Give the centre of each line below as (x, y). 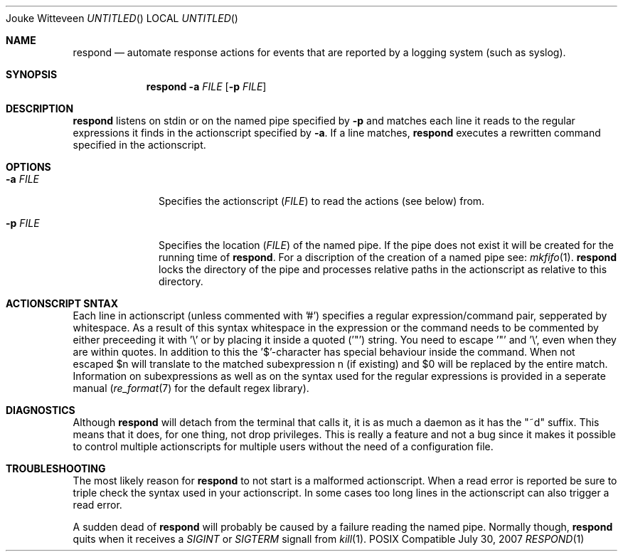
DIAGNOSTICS (41, 410)
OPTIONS (28, 167)
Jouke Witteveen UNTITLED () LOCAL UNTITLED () (122, 18)
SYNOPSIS (32, 74)
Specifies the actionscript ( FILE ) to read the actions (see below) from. (322, 201)
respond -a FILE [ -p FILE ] (206, 86)
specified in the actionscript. (139, 145)
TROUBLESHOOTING (56, 468)
